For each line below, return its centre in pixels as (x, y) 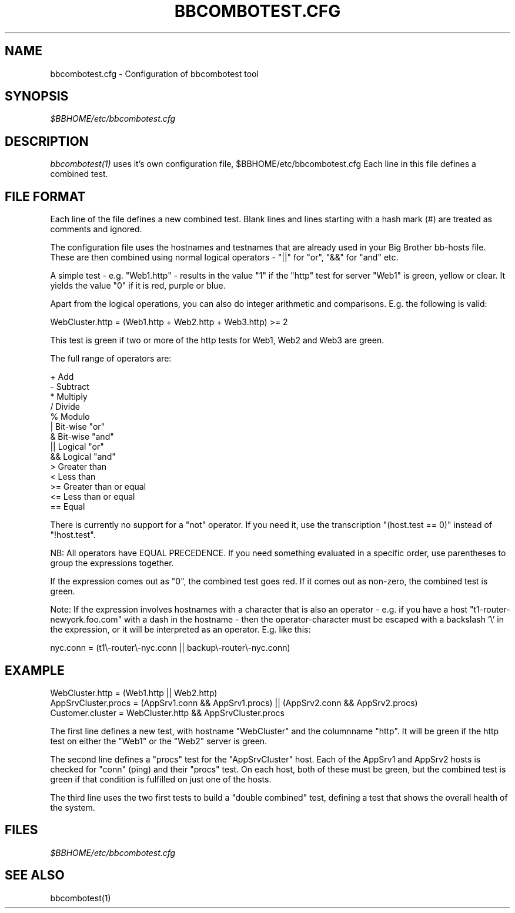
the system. (73, 807)
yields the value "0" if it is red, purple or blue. (138, 286)
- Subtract (70, 387)
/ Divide (65, 407)
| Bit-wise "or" (78, 427)
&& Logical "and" (83, 457)
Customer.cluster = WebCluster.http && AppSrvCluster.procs (167, 713)
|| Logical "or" (77, 447)
